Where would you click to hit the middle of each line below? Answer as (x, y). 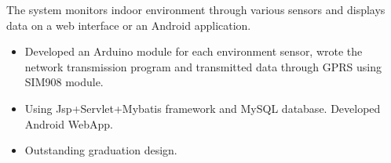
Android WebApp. (69, 123)
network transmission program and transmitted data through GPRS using (203, 66)
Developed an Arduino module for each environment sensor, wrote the (194, 51)
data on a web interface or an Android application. (129, 25)
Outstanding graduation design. (101, 150)
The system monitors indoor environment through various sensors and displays (196, 9)
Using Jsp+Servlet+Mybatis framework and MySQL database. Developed (203, 108)
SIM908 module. (64, 82)
